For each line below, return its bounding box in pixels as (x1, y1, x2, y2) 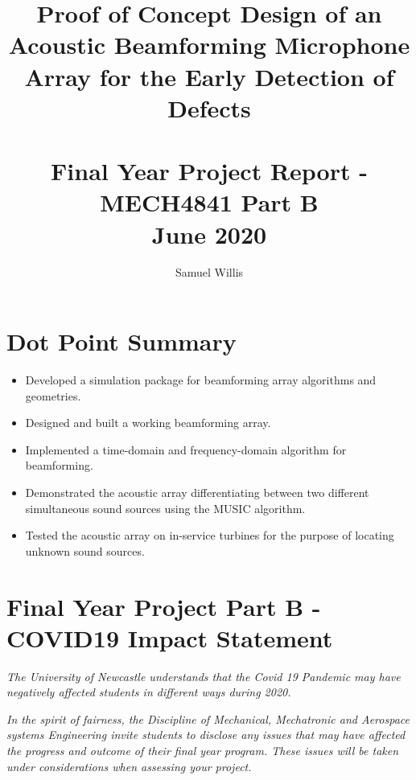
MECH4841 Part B (100, 186, 319, 219)
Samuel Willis (175, 264, 244, 281)
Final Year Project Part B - (6, 589, 321, 622)
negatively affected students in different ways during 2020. (6, 684, 291, 700)
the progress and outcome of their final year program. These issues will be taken (6, 742, 399, 758)
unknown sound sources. (25, 542, 145, 559)
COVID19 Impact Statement (6, 621, 333, 654)
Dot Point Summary (6, 325, 237, 358)
